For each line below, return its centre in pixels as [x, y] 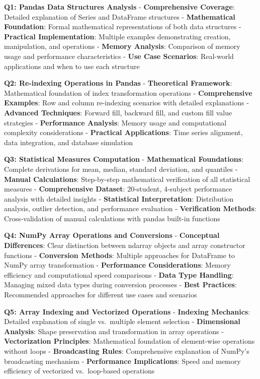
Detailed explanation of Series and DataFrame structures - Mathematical [120, 16]
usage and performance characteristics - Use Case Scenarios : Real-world [119, 56]
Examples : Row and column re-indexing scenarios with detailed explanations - [126, 103]
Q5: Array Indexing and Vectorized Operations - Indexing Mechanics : [127, 311]
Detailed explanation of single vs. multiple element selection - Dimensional [122, 321]
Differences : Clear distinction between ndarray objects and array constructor [125, 245]
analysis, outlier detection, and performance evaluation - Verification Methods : [130, 208]
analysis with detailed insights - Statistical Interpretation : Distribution [119, 198]
